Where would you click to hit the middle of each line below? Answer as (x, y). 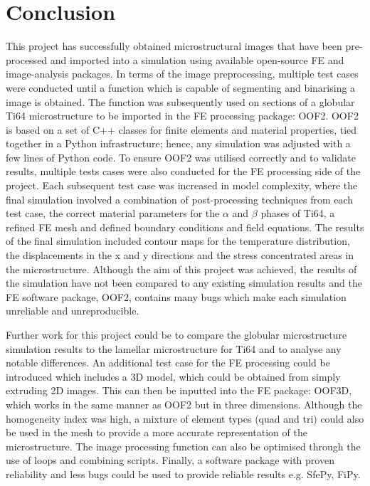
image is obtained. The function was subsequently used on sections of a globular (180, 101)
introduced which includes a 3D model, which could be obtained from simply (173, 376)
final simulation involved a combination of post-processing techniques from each (180, 199)
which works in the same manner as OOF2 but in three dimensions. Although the (184, 404)
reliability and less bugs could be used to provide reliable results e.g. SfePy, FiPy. (183, 474)
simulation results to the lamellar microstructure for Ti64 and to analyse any (174, 348)
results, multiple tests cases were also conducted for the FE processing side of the (183, 171)
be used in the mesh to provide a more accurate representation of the (157, 432)
